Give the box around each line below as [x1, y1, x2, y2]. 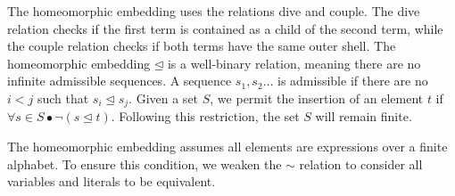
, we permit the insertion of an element [210, 88, 424, 107]
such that [37, 88, 89, 107]
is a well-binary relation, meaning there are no [167, 53, 421, 72]
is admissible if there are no [277, 71, 428, 90]
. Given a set [128, 88, 199, 107]
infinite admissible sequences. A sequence [7, 71, 232, 90]
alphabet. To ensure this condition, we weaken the [7, 154, 282, 173]
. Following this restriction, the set [111, 107, 300, 126]
